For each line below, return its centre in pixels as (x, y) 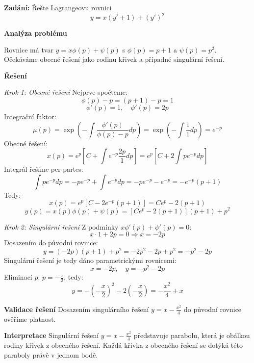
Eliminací (18, 277)
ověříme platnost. (30, 319)
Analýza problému (36, 33)
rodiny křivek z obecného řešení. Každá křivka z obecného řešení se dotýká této (123, 345)
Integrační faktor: (30, 117)
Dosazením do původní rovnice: (51, 243)
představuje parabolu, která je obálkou (192, 335)
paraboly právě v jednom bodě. (51, 354)
